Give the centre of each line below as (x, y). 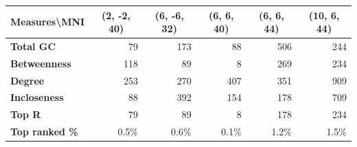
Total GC (33, 46)
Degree (27, 80)
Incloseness (37, 97)
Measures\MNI (48, 22)
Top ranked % (44, 132)
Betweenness (41, 63)
